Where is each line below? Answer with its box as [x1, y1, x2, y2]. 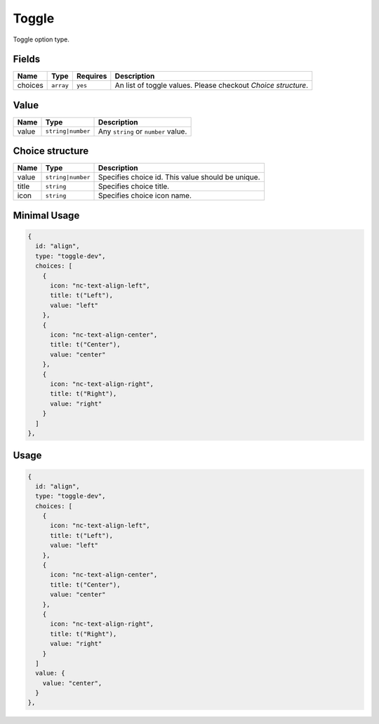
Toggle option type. [13, 35, 70, 44]
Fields [13, 53, 41, 65]
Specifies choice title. [98, 181, 170, 191]
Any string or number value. [98, 127, 187, 136]
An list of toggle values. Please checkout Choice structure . [114, 81, 309, 91]
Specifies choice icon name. [98, 190, 192, 200]
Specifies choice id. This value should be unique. [98, 172, 260, 182]
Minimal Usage [13, 209, 80, 221]
